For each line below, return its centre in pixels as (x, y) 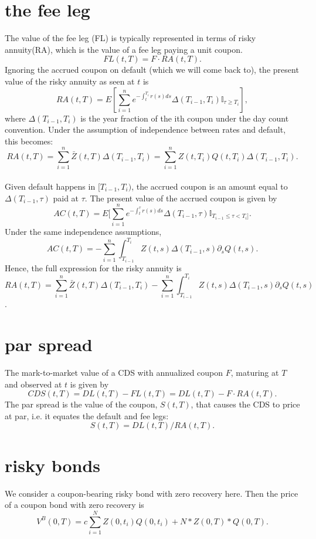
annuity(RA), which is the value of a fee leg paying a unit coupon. (124, 49)
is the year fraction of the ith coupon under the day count (185, 118)
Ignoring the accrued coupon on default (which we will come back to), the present (152, 70)
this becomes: (29, 141)
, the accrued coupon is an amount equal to (210, 186)
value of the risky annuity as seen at (70, 81)
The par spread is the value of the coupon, (81, 404)
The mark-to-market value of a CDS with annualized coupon (114, 373)
